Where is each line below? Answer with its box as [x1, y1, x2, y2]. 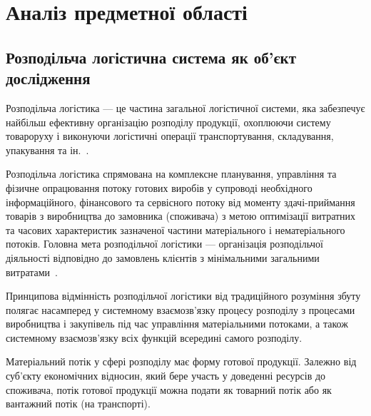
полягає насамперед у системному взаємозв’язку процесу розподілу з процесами [6, 302, 355, 317]
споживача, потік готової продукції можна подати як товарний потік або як [6, 382, 332, 397]
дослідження [6, 67, 91, 89]
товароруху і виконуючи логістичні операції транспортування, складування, [6, 128, 334, 143]
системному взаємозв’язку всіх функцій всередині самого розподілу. [6, 330, 303, 345]
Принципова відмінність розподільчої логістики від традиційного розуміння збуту [6, 288, 361, 303]
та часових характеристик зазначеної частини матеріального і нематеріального [6, 222, 345, 237]
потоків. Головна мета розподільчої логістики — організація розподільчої [6, 236, 324, 251]
